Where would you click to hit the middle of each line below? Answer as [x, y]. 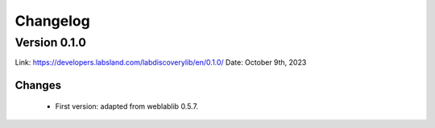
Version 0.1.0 [50, 42]
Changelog [52, 21]
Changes [38, 85]
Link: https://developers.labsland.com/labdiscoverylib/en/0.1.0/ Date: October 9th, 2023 [161, 62]
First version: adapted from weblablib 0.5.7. [127, 106]
